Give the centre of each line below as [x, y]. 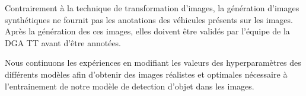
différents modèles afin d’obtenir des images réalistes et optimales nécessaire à [146, 74]
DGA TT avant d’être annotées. [63, 42]
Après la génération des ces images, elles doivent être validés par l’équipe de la [147, 31]
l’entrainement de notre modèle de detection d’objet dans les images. [130, 86]
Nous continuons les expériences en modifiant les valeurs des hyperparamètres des [153, 63]
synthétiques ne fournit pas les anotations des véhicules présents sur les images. [149, 19]
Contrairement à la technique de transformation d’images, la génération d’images [152, 8]
